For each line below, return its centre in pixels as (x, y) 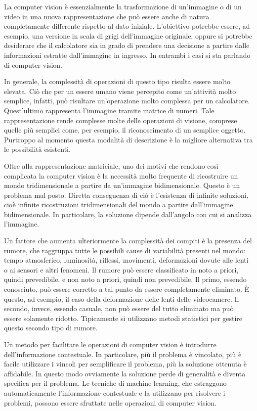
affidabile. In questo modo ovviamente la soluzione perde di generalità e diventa (125, 373)
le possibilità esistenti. (37, 149)
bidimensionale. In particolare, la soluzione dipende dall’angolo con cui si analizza (128, 214)
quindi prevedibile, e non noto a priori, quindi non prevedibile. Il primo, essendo (125, 279)
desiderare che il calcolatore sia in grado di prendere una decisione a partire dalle (127, 45)
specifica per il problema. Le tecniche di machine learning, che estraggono (115, 383)
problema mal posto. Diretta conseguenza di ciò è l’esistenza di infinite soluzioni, (126, 195)
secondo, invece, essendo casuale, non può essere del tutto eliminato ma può (119, 308)
